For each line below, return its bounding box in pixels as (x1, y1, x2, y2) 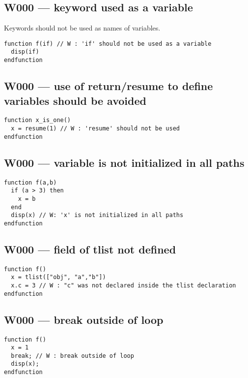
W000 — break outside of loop (4, 312, 164, 327)
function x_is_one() (4, 117, 71, 124)
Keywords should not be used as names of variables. (4, 23, 161, 33)
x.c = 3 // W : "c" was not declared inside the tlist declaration (11, 282, 236, 289)
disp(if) (11, 48, 39, 56)
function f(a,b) (4, 179, 57, 186)
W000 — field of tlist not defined (4, 241, 176, 256)
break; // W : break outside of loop (11, 352, 134, 359)
